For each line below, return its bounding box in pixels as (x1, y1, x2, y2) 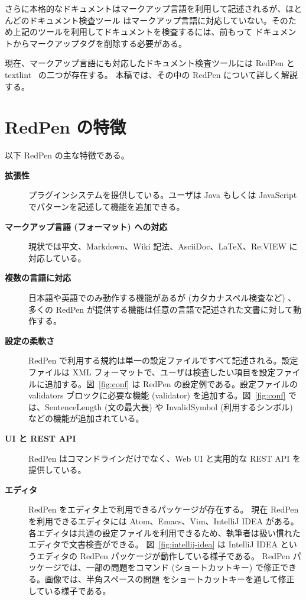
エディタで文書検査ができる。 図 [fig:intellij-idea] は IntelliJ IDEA (28, 538, 278, 550)
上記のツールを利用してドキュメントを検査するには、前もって (12, 25, 252, 38)
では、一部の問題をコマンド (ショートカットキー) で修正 (61, 561, 280, 573)
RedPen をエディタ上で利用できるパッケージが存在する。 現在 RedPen (28, 503, 299, 515)
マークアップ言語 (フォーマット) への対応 (5, 220, 168, 232)
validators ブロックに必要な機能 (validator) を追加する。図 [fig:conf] (28, 389, 286, 401)
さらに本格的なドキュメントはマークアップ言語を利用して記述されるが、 (5, 2, 286, 14)
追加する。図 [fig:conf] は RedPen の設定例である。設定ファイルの (44, 377, 298, 390)
